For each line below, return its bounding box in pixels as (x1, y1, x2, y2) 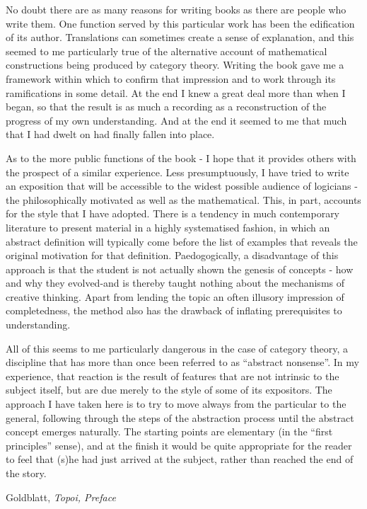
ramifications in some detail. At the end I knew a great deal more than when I (6, 85, 346, 100)
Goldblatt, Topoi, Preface (6, 489, 116, 504)
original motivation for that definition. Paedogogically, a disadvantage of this (6, 248, 339, 263)
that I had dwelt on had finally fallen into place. (6, 127, 215, 142)
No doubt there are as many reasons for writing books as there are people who (6, 2, 346, 16)
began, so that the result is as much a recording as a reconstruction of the (6, 99, 327, 114)
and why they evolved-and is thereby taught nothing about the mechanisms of (6, 275, 345, 290)
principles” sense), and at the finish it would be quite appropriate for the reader (6, 437, 352, 452)
